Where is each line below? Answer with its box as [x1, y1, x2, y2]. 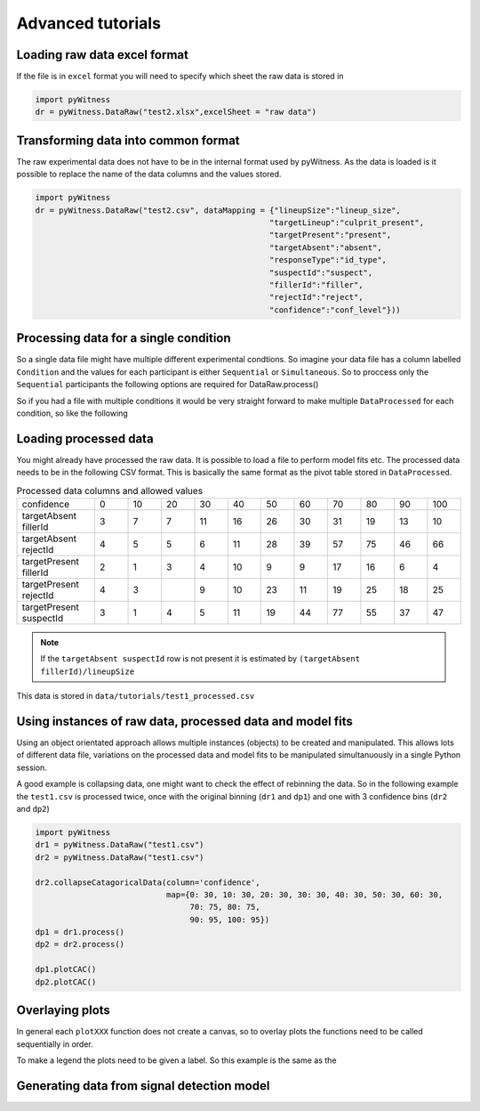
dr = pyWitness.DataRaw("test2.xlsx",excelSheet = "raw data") [35, 107, 317, 118]
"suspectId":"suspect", [269, 267, 373, 278]
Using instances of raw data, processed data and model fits [16, 713, 353, 729]
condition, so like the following [16, 408, 128, 418]
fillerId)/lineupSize [40, 666, 135, 677]
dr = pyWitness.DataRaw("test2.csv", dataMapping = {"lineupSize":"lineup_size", [35, 205, 402, 215]
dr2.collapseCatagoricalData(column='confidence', [35, 877, 261, 888]
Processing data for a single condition [16, 330, 231, 346]
